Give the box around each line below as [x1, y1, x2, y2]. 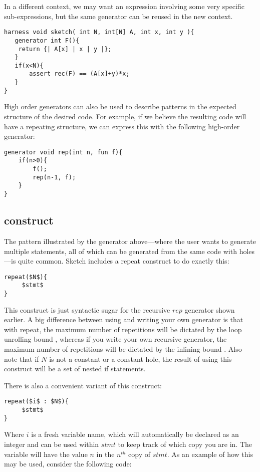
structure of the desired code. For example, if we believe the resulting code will [4, 111, 246, 122]
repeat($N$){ [4, 273, 47, 281]
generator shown [184, 304, 235, 315]
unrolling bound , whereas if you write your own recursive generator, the [4, 334, 227, 344]
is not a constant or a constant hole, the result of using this [49, 353, 232, 364]
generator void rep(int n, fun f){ [4, 148, 123, 156]
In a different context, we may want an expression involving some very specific [4, 1, 244, 11]
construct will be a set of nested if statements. [4, 363, 146, 374]
